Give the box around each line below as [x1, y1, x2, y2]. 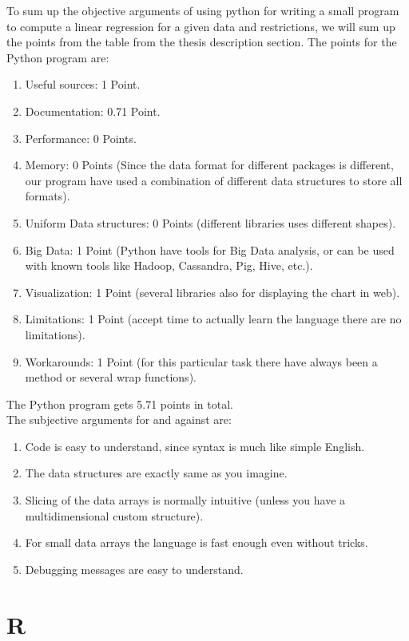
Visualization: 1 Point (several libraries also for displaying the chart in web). [25, 283, 400, 300]
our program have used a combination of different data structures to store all [25, 172, 403, 188]
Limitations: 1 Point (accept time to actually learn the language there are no [25, 311, 402, 327]
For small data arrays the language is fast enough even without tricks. [25, 534, 368, 551]
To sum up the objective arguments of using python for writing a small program [6, 2, 399, 18]
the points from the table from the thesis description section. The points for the [6, 34, 397, 50]
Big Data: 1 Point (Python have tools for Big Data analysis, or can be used [25, 241, 395, 258]
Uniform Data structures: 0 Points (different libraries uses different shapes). [25, 214, 396, 231]
